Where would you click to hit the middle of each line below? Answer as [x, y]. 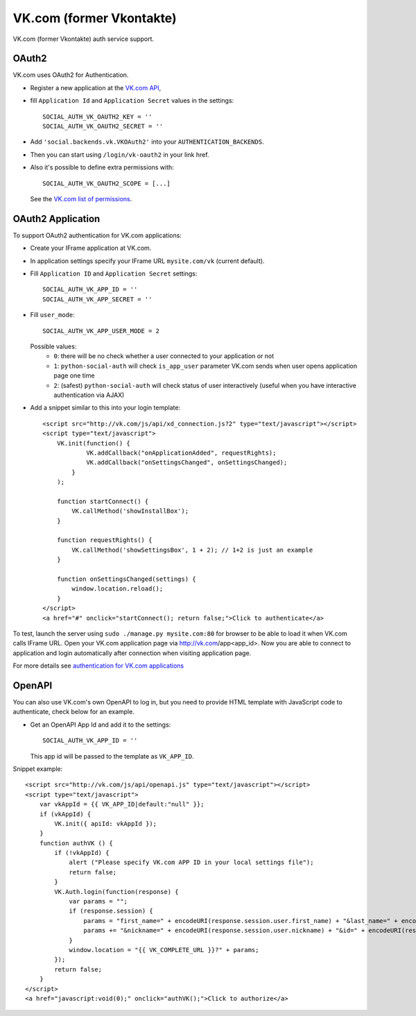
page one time [74, 375]
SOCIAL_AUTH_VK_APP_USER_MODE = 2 [101, 331]
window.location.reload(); [118, 589]
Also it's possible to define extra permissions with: [102, 167]
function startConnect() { [103, 501]
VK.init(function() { [94, 443]
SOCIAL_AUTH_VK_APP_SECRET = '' [97, 299]
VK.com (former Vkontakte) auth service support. [84, 39]
